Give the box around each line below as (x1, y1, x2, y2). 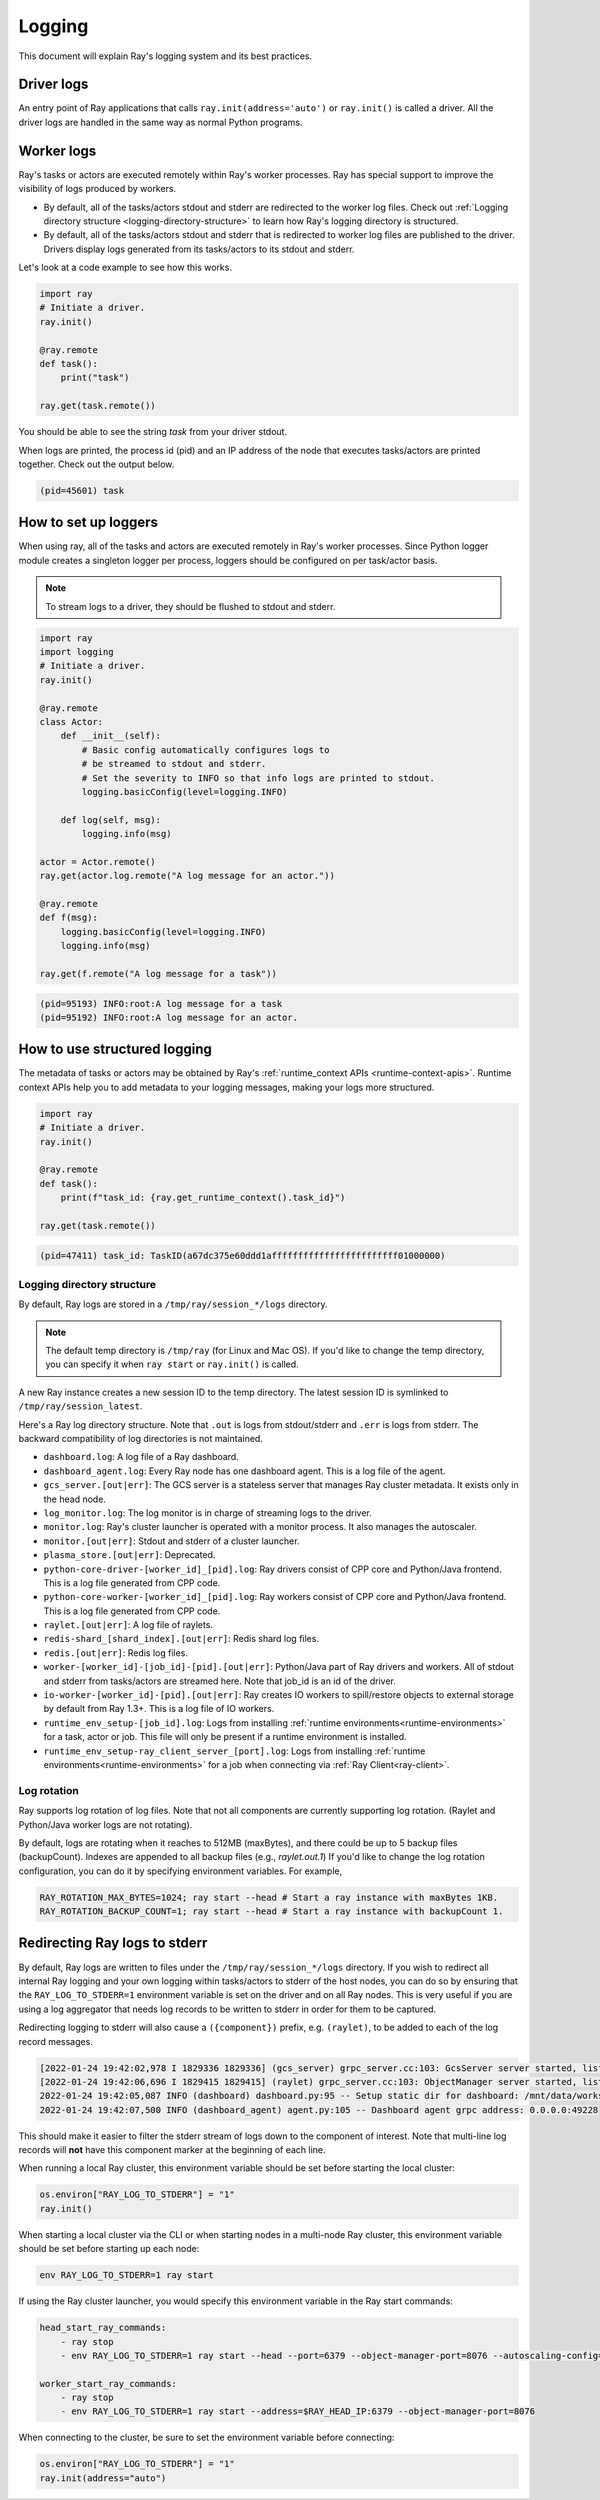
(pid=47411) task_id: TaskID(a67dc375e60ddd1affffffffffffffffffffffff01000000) (39, 1250, 446, 1261)
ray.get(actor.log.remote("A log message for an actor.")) (39, 870, 335, 882)
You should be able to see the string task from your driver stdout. (18, 426, 288, 438)
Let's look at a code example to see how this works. (18, 261, 232, 274)
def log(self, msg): (60, 814, 162, 825)
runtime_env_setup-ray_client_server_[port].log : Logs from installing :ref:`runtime (43, 1745, 426, 1757)
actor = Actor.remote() (39, 856, 157, 867)
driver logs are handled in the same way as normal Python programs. (18, 116, 303, 128)
